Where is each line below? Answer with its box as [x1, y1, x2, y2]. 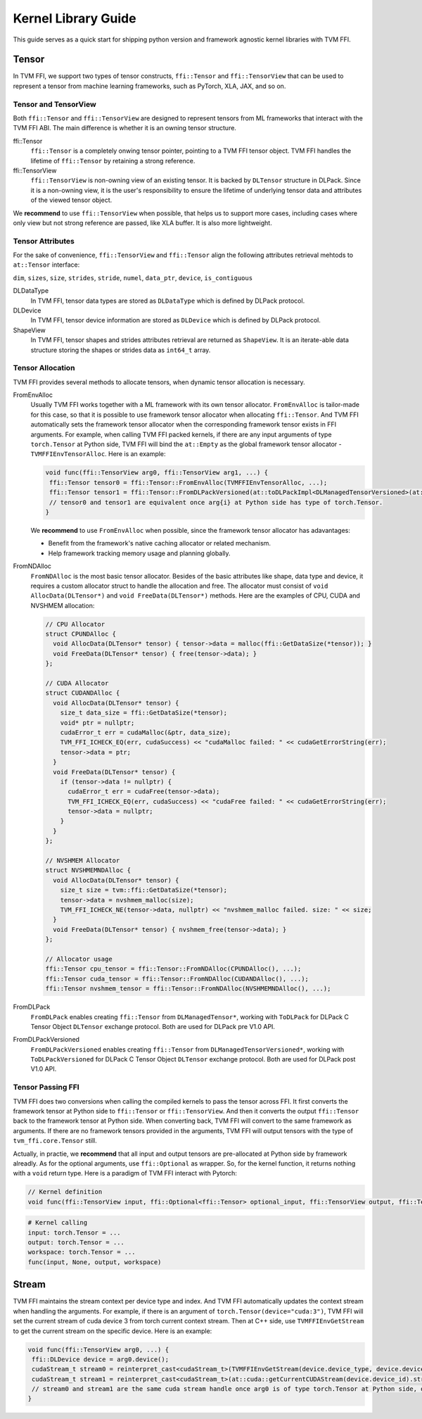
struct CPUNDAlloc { [45, 630, 116, 638]
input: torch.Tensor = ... [27, 1228, 121, 1237]
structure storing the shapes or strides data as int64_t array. [30, 346, 211, 354]
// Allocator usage [45, 954, 113, 963]
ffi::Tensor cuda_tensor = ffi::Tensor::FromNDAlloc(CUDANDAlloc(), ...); [45, 975, 309, 983]
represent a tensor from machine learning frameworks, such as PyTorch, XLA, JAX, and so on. [13, 82, 286, 90]
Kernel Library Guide [13, 11, 136, 26]
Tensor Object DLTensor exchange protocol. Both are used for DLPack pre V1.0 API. [30, 1022, 276, 1030]
